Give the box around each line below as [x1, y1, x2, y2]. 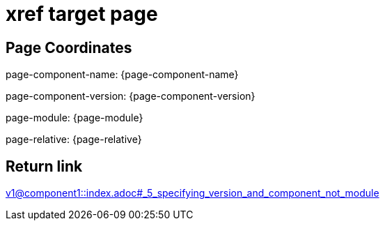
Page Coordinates [6, 38, 132, 56]
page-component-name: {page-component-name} [6, 68, 239, 81]
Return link [6, 157, 83, 175]
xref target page [6, 2, 158, 26]
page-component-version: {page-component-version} [6, 90, 256, 103]
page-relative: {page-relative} [6, 133, 142, 146]
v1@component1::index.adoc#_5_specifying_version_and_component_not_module [6, 187, 379, 199]
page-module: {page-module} [6, 112, 143, 124]
